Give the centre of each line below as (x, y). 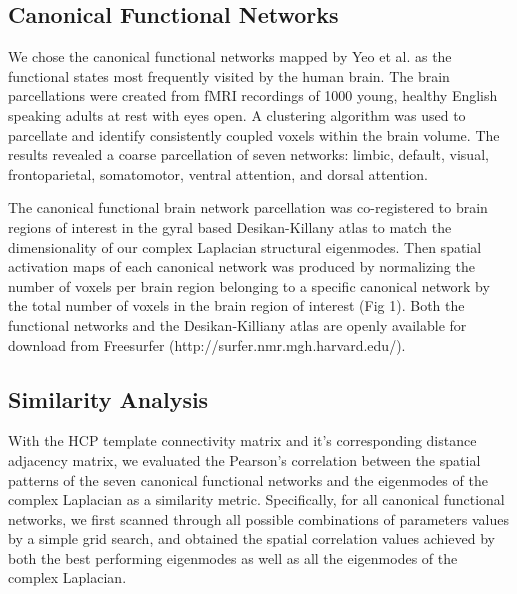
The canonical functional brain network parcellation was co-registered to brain (248, 207)
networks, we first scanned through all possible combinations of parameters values (258, 518)
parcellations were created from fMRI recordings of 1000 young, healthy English (253, 95)
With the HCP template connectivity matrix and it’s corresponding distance (242, 440)
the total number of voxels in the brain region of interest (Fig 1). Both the (236, 305)
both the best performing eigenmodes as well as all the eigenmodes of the (233, 557)
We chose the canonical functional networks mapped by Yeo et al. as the (230, 56)
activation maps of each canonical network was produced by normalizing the (241, 266)
